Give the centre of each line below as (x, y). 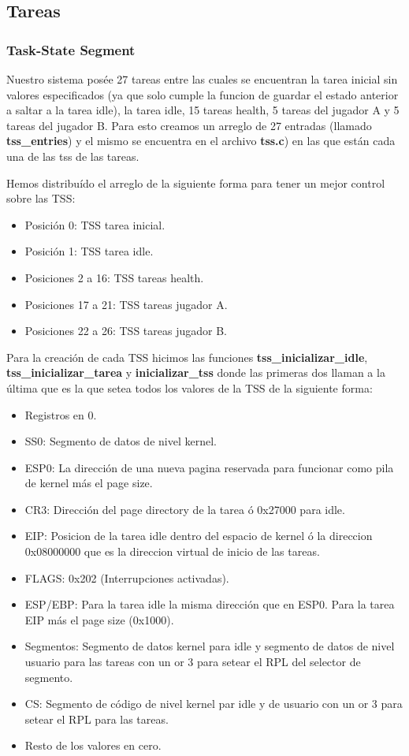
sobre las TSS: (41, 198)
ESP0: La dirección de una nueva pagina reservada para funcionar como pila (209, 467)
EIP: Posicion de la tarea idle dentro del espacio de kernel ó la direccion (199, 536)
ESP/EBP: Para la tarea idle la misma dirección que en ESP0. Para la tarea (210, 604)
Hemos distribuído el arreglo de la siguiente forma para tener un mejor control (196, 182)
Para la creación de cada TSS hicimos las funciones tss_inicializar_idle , (187, 357)
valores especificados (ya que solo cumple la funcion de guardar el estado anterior (203, 94)
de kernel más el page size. (89, 483)
